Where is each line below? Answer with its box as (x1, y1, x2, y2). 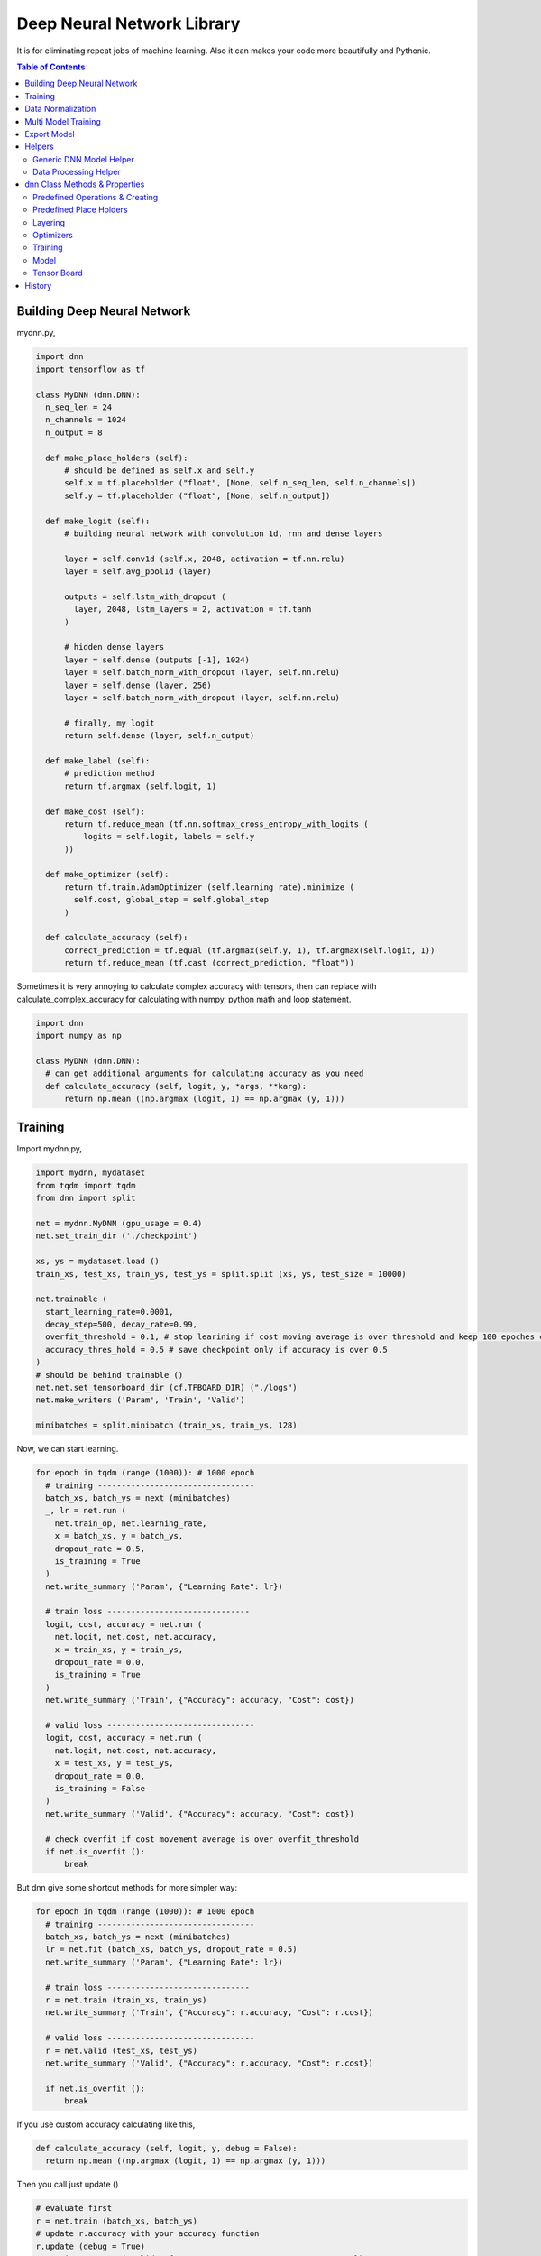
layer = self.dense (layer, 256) (64, 680, 212, 690)
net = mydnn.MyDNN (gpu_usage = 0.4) (35, 1218, 203, 1228)
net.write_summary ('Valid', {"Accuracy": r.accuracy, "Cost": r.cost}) (45, 2057, 374, 2068)
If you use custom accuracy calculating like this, (16, 2119, 196, 2130)
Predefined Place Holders (32, 204, 128, 216)
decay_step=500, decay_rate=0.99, (45, 1319, 198, 1330)
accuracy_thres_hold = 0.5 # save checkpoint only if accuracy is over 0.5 (45, 1345, 388, 1355)
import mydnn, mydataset (35, 1168, 146, 1178)
